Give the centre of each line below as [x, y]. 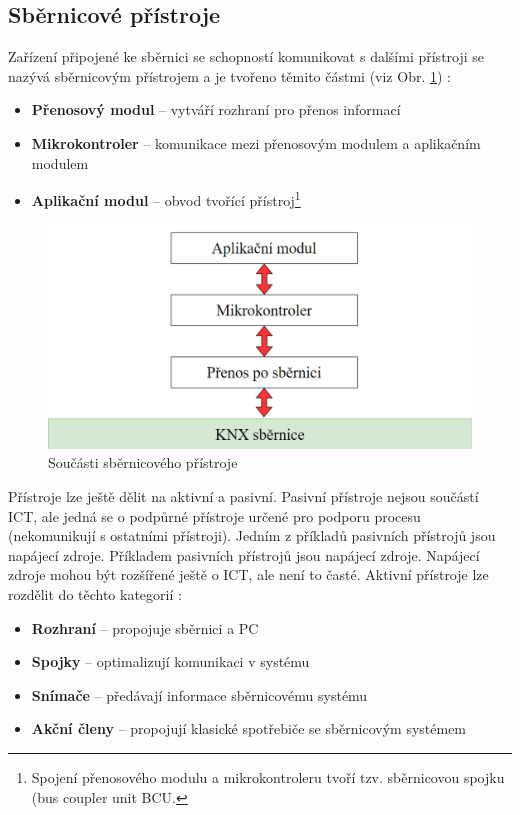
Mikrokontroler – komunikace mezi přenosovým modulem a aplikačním [256, 142]
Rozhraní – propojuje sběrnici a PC [145, 627]
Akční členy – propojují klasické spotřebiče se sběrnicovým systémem [249, 728]
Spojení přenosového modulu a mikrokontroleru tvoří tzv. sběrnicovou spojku [268, 776]
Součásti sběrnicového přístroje [143, 462]
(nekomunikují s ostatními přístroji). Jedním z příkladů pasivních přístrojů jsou [252, 535]
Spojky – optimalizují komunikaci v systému [170, 661]
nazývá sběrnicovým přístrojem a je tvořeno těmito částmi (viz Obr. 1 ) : [229, 75]
